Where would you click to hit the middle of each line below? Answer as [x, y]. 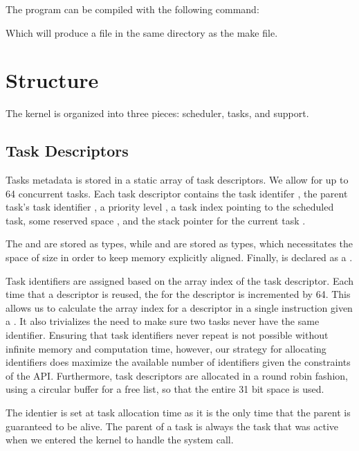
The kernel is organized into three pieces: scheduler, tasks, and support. [157, 113]
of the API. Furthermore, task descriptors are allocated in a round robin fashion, [177, 375]
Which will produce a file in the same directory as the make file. [142, 32]
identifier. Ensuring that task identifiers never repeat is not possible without [167, 335]
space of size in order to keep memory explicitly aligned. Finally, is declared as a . [179, 257]
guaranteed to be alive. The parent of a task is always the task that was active [172, 426]
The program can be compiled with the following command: [132, 9]
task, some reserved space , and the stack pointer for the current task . [156, 220]
